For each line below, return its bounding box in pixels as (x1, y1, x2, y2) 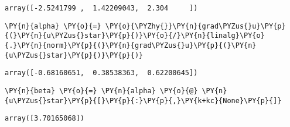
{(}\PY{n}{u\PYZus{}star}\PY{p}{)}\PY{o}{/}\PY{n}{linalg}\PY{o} (5, 31, 265, 40)
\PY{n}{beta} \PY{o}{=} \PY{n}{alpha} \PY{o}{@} (5, 86, 198, 95)
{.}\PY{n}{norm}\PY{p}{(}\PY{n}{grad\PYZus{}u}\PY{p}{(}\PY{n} (5, 41, 257, 50)
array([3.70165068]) (5, 114, 85, 123)
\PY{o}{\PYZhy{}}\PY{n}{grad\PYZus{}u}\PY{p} (105, 22, 286, 30)
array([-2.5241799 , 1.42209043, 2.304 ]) (5, 4, 198, 12)
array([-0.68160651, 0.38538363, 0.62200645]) (5, 69, 198, 77)
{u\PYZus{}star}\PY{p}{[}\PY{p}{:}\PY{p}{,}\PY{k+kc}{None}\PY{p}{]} (5, 96, 282, 105)
